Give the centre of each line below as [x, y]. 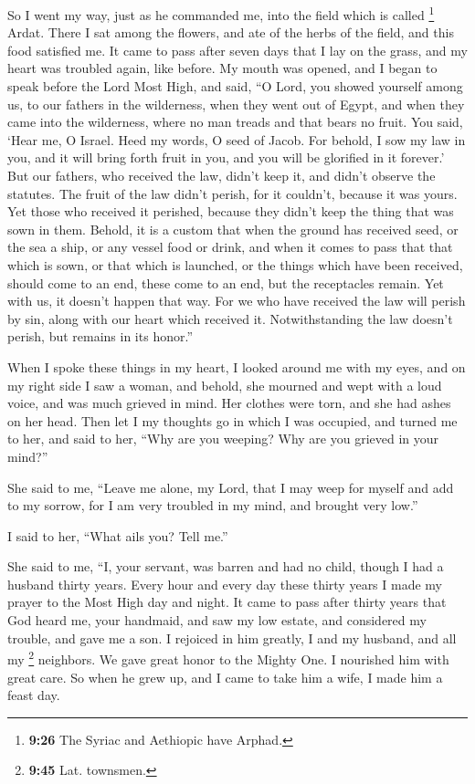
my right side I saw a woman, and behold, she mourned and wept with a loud [225, 385]
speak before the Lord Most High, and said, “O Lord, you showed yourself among [235, 86]
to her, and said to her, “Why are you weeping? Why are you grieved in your [223, 439]
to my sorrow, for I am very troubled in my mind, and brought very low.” [213, 505]
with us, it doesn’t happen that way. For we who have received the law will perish [237, 301]
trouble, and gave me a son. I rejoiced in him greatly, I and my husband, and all [232, 638]
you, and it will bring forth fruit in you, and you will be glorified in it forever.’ [226, 157]
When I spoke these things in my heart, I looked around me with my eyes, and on [237, 366]
